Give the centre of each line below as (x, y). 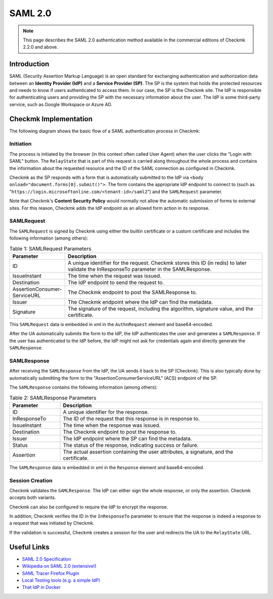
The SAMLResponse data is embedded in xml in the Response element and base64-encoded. (107, 467)
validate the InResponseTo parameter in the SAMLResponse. (140, 269)
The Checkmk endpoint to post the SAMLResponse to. (132, 292)
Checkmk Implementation (51, 119)
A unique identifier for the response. (106, 412)
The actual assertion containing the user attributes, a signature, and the (148, 451)
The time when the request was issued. (115, 275)
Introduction (29, 64)
